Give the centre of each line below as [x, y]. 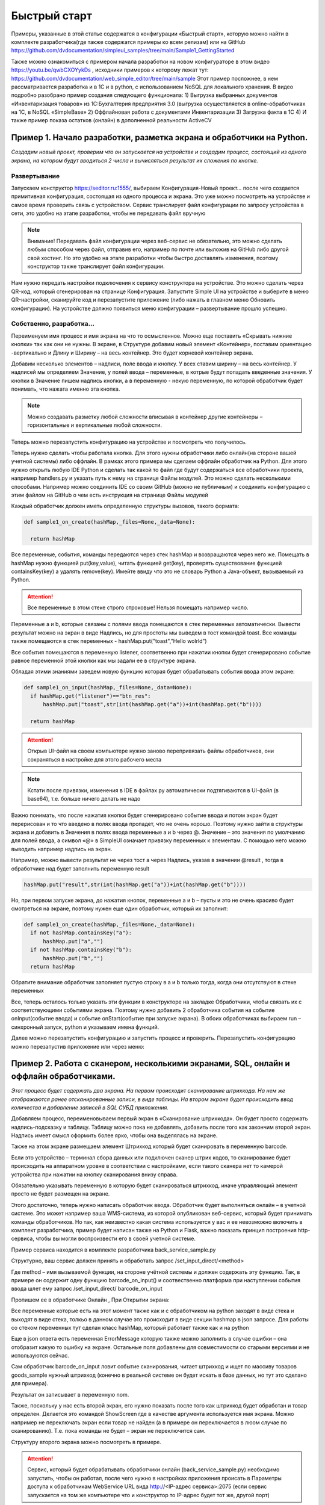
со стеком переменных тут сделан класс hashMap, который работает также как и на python [130, 1327]
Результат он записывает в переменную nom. [70, 1394]
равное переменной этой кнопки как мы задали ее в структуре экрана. [104, 661]
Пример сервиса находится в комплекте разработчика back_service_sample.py [113, 1250]
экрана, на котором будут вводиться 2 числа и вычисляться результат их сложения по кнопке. [135, 160]
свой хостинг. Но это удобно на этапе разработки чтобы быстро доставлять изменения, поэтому [153, 258]
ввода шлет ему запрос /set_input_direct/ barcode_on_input [87, 1289]
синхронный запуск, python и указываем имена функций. [85, 1027]
